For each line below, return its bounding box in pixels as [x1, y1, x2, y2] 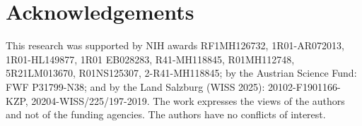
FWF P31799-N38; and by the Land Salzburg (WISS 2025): [6, 79, 265, 94]
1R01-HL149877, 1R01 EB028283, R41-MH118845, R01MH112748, [6, 51, 295, 66]
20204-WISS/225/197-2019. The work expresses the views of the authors [31, 93, 345, 108]
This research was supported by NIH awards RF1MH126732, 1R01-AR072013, [6, 38, 344, 53]
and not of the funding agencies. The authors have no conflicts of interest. [6, 107, 326, 122]
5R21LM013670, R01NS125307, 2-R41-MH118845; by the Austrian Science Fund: [6, 65, 357, 80]
